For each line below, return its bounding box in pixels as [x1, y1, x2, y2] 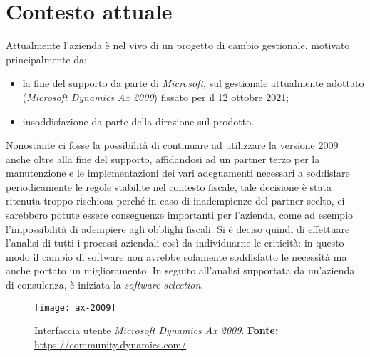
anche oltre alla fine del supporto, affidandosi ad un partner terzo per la [6, 151, 320, 166]
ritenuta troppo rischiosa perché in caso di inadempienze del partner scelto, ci [6, 193, 345, 208]
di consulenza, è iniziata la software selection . [6, 277, 204, 292]
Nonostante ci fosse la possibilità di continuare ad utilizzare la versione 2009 [6, 138, 339, 152]
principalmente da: [6, 51, 88, 66]
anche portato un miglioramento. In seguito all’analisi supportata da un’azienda [6, 263, 355, 278]
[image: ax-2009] [34, 302, 116, 313]
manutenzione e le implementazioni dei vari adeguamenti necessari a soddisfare [6, 165, 350, 180]
